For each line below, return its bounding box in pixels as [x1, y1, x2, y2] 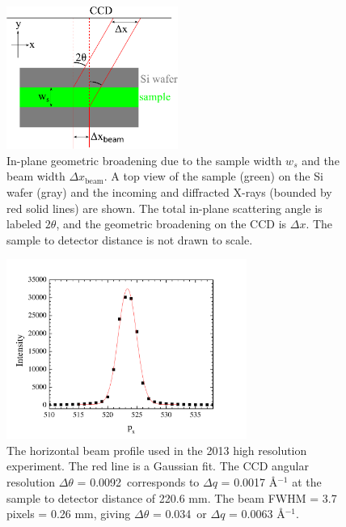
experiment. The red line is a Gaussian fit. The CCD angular [6, 457, 309, 474]
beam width [6, 168, 65, 185]
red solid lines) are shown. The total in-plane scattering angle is [6, 199, 323, 216]
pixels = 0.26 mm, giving [6, 505, 131, 522]
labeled [6, 215, 42, 232]
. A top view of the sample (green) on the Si [103, 168, 323, 185]
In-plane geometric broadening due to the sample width [6, 151, 282, 168]
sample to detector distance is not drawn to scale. [6, 231, 253, 248]
